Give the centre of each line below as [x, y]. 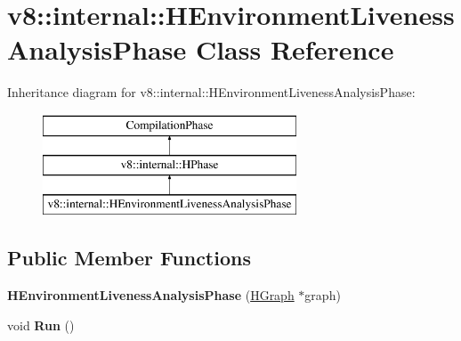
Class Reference [295, 49]
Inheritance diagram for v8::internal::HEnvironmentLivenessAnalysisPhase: [211, 92]
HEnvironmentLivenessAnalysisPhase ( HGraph [151, 295]
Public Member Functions [129, 258]
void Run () [41, 325]
